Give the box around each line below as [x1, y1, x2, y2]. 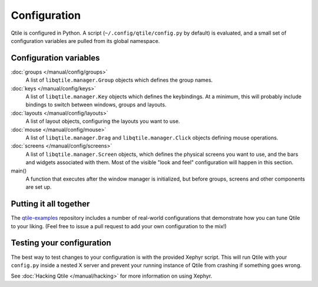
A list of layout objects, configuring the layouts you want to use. [25, 118, 180, 125]
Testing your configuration [11, 238, 111, 248]
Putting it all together [11, 199, 90, 209]
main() [11, 167, 26, 174]
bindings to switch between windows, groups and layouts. [25, 101, 167, 108]
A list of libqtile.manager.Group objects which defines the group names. [25, 76, 213, 84]
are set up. [25, 183, 52, 191]
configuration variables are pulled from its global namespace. [11, 37, 160, 44]
